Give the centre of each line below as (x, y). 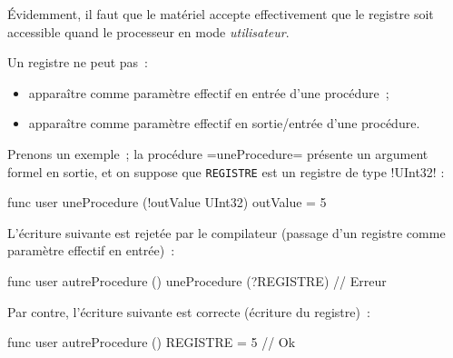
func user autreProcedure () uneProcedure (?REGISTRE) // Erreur (197, 281)
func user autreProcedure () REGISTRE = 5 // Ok (152, 342)
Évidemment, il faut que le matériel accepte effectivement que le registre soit (221, 14)
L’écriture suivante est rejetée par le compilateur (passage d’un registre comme (226, 232)
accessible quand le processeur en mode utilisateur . (148, 31)
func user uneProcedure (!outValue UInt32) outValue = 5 (167, 202)
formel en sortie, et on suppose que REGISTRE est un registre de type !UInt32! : (226, 171)
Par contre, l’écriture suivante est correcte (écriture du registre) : (189, 311)
